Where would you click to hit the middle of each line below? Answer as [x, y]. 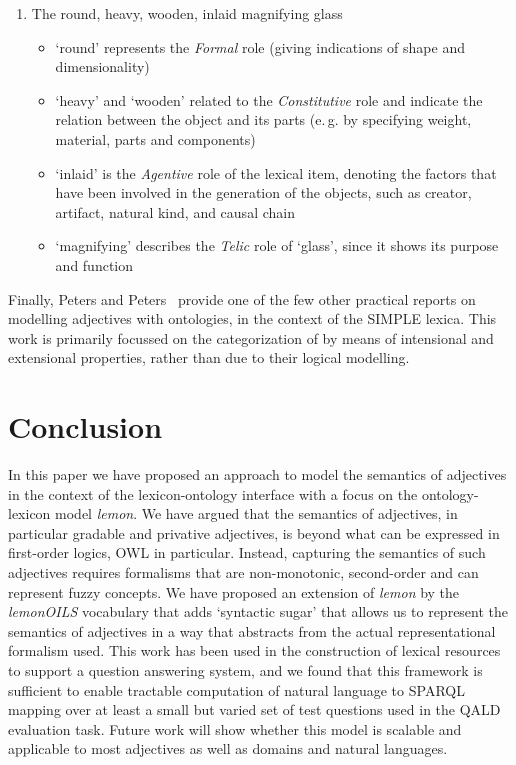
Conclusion [85, 426]
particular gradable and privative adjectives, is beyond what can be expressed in [254, 532]
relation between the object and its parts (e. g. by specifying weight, [263, 119]
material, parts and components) [155, 138]
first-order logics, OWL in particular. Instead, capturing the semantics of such [247, 552]
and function [94, 264]
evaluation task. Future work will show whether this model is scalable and [235, 728]
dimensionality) [102, 66]
